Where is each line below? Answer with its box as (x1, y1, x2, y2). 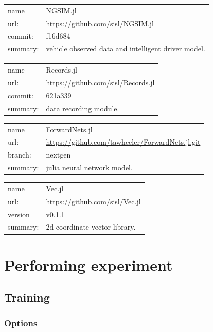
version (8, 208, 30, 219)
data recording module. (46, 102, 119, 113)
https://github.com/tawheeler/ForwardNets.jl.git (46, 136, 201, 147)
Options (4, 316, 38, 329)
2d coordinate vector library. (46, 221, 136, 232)
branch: (8, 149, 31, 160)
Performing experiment (4, 254, 173, 275)
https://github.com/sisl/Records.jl (46, 77, 155, 88)
